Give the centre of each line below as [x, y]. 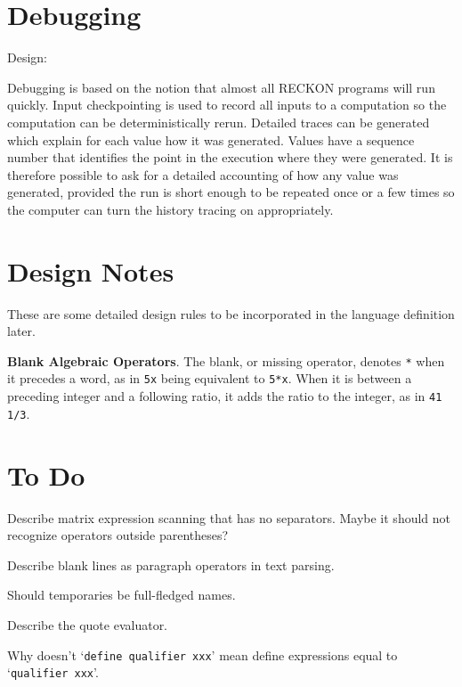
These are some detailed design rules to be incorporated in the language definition [231, 313]
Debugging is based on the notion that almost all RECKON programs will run [221, 87]
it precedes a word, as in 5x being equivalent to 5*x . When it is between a [210, 378]
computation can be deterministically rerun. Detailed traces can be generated [219, 122]
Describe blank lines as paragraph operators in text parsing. [171, 564]
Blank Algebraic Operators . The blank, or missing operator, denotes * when [226, 360]
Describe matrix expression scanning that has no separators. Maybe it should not [229, 517]
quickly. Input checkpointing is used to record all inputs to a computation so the [227, 105]
